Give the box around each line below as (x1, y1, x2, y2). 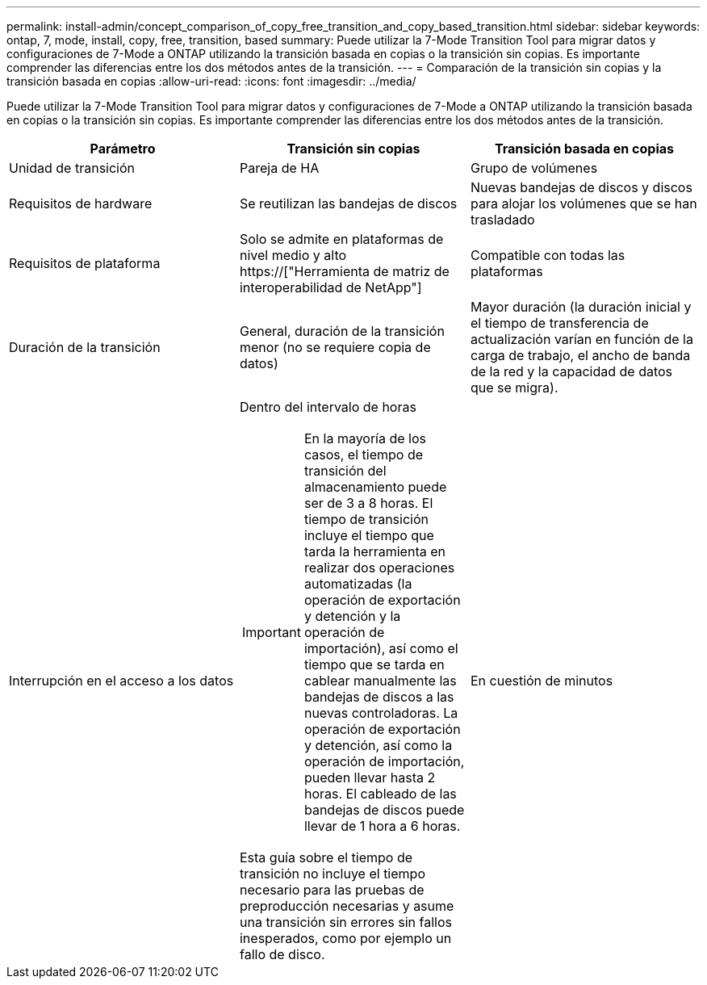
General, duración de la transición (239, 323, 445, 339)
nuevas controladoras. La (303, 705, 458, 721)
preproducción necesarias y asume (239, 898, 454, 914)
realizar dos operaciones (303, 560, 455, 576)
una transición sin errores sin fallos (239, 914, 452, 930)
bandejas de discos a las (303, 689, 454, 705)
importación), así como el (303, 640, 458, 656)
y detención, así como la (303, 737, 453, 753)
